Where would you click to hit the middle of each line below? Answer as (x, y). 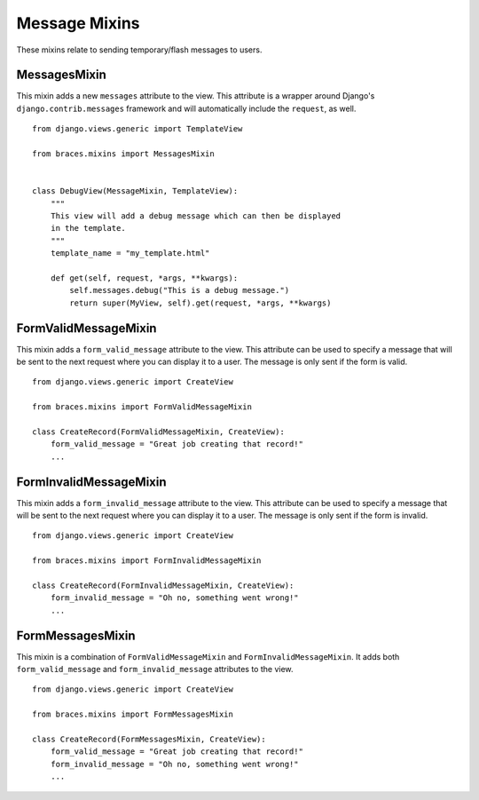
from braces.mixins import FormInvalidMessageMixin (147, 561)
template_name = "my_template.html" (130, 253)
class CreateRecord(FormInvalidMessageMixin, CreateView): (163, 585)
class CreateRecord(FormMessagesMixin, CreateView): (149, 740)
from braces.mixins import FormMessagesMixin (133, 714)
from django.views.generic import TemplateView (137, 129)
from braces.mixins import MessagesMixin (123, 154)
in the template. (88, 228)
